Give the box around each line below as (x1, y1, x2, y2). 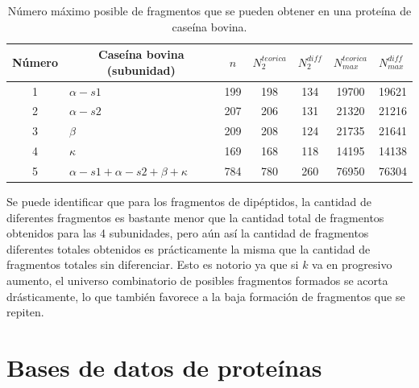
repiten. (6, 303, 44, 320)
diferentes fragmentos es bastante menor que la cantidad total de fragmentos (6, 208, 384, 225)
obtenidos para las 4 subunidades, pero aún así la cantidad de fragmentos (6, 225, 369, 241)
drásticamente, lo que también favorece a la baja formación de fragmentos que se (6, 287, 405, 304)
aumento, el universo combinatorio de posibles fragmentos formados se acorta (6, 272, 388, 289)
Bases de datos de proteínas (6, 351, 322, 384)
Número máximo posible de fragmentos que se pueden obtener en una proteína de (7, 2, 412, 19)
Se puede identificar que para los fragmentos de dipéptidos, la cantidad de (6, 193, 372, 210)
